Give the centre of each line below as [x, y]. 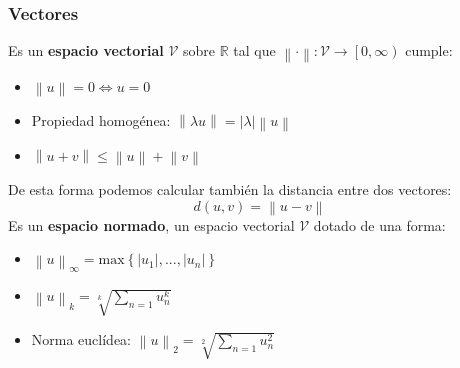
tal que [254, 50]
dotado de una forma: [379, 224]
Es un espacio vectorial [86, 50]
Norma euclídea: [81, 339]
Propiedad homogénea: [101, 120]
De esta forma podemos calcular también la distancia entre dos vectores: [230, 188]
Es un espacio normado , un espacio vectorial [151, 224]
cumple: [429, 50]
